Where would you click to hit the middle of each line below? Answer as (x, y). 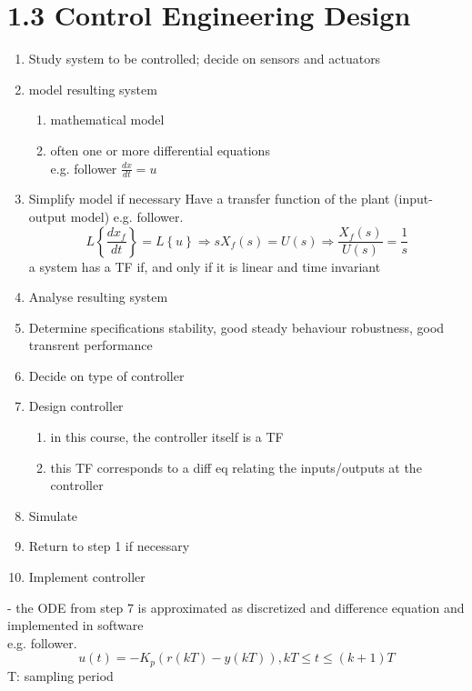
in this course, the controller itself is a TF (167, 437)
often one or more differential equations (160, 150)
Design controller (76, 406)
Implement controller (87, 577)
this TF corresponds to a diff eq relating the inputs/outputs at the (236, 467)
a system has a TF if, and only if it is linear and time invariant (205, 266)
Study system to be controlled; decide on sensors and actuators (205, 59)
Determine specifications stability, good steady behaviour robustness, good (236, 327)
